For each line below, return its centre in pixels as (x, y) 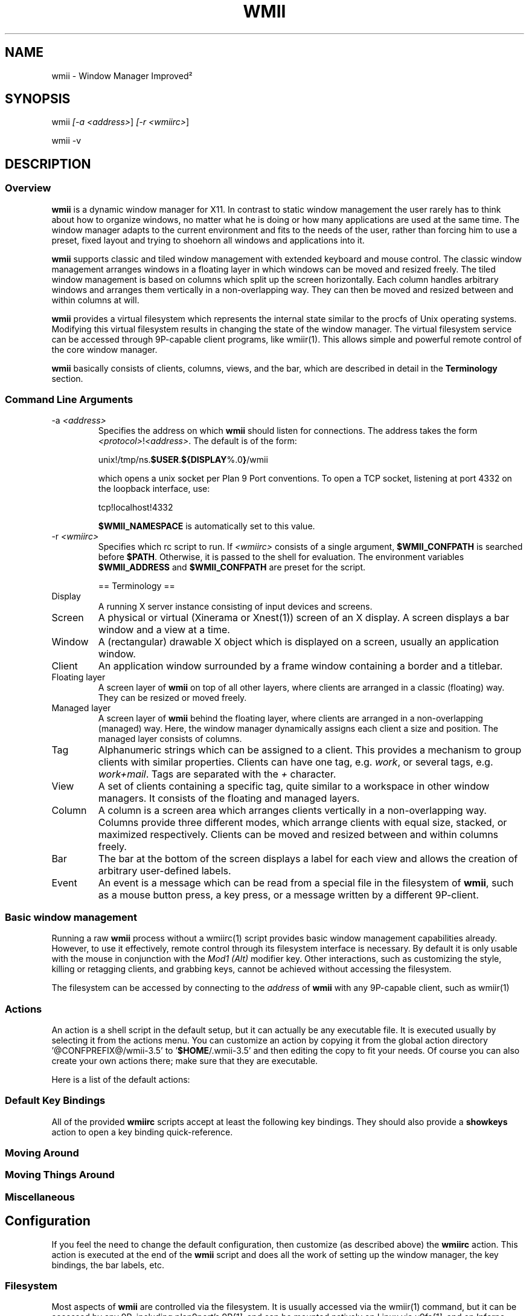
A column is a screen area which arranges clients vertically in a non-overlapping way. (292, 811)
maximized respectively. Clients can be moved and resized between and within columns (298, 835)
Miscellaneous (40, 1197)
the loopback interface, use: (154, 489)
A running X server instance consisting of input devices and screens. (235, 607)
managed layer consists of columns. (170, 739)
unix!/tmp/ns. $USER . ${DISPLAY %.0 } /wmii (183, 460)
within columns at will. (95, 300)
